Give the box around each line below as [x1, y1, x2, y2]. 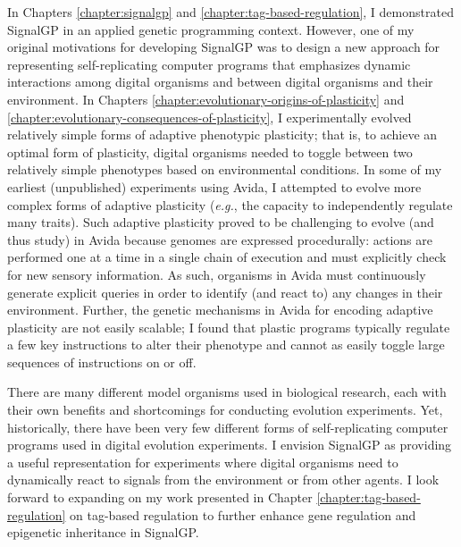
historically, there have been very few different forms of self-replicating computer [7, 417, 448, 436]
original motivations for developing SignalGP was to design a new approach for [7, 38, 440, 56]
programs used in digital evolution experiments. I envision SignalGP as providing [7, 435, 452, 454]
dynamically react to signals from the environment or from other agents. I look [7, 470, 440, 489]
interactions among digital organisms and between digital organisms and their [7, 72, 433, 91]
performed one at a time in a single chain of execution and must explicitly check [7, 248, 447, 266]
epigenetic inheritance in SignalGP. [7, 523, 199, 542]
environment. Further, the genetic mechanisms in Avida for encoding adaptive [7, 300, 433, 319]
